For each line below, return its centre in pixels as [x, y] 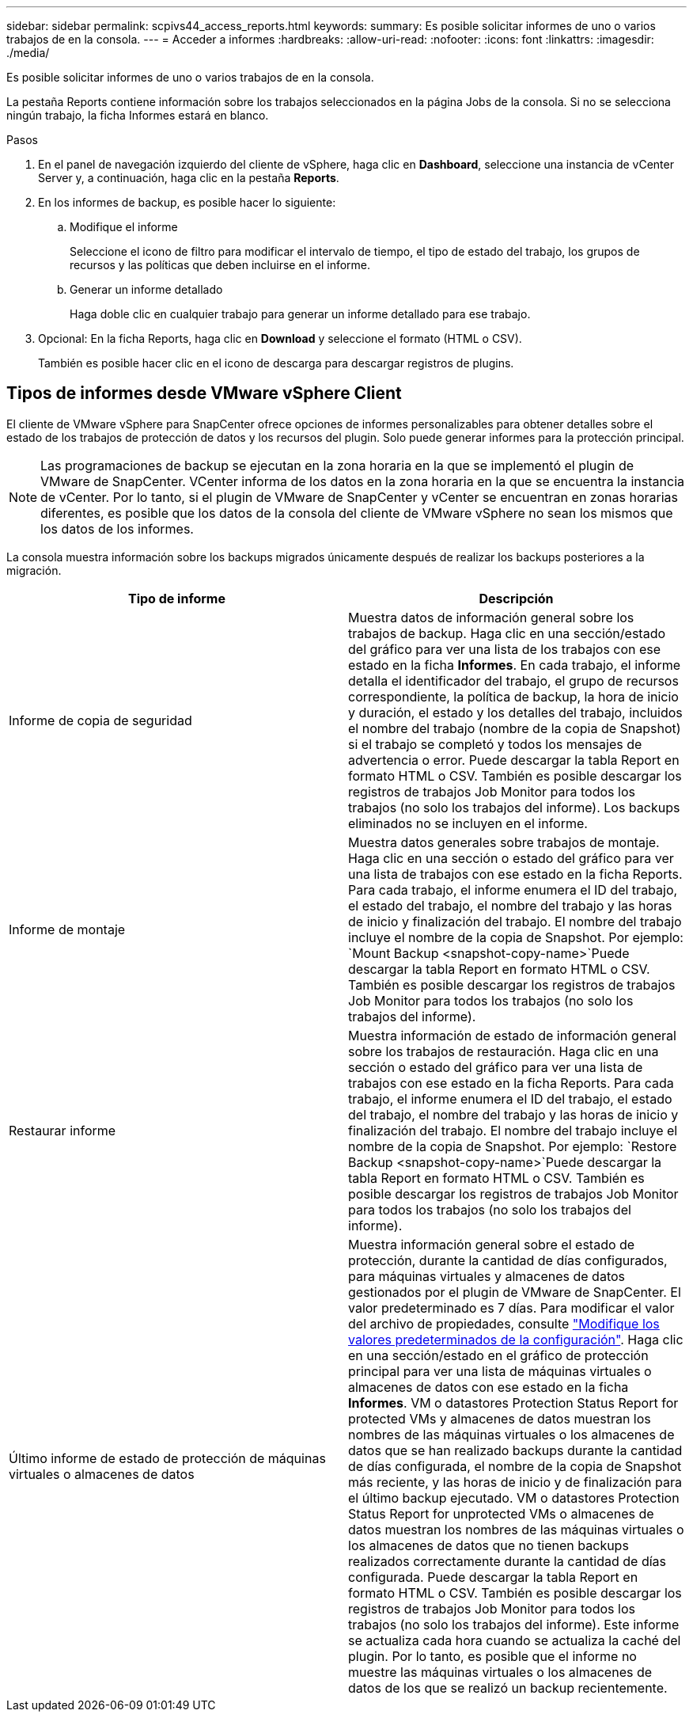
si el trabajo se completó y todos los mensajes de [495, 744]
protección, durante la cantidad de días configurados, [508, 1260]
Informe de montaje [67, 929]
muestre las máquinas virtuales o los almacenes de [500, 1672]
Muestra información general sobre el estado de [492, 1244]
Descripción [516, 598]
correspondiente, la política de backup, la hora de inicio [513, 696]
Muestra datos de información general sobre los [491, 617]
